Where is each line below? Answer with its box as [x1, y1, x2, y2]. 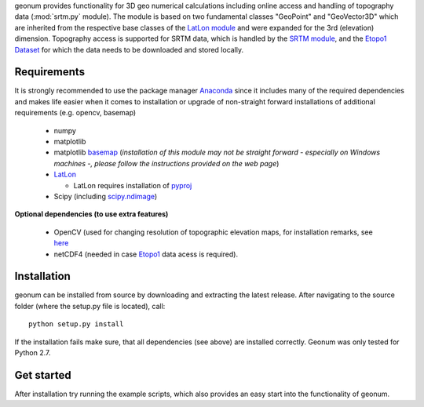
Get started [14, 369, 71, 382]
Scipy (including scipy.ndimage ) [53, 191, 158, 201]
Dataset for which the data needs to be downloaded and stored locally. [14, 45, 244, 54]
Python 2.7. [14, 348, 51, 358]
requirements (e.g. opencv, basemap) [14, 108, 137, 118]
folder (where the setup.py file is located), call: [14, 301, 166, 311]
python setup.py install [28, 320, 124, 329]
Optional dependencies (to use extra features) [14, 209, 169, 219]
